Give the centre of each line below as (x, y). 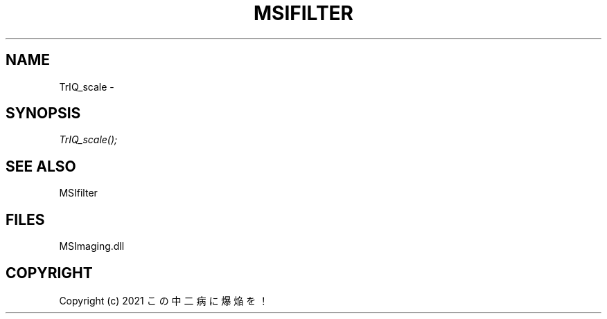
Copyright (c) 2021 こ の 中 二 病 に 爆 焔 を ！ (164, 300)
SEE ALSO (41, 166)
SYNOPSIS (43, 113)
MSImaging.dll (92, 246)
